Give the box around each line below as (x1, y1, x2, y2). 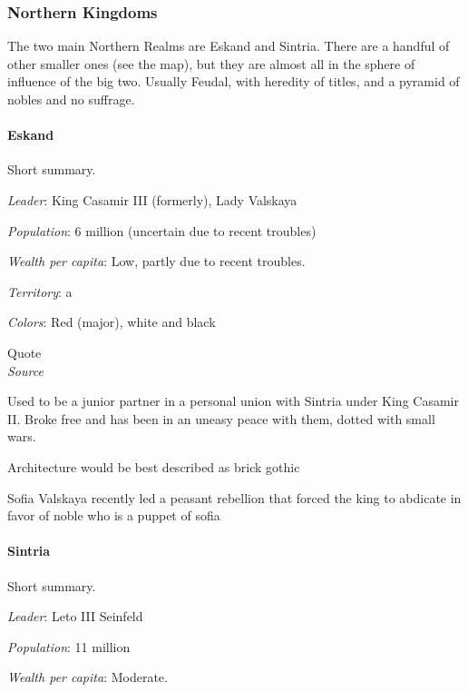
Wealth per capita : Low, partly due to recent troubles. (7, 252, 306, 271)
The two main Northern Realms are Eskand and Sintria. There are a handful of (7, 36, 450, 55)
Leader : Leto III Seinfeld (7, 607, 143, 626)
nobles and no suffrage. (7, 90, 135, 108)
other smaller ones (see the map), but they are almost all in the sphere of (7, 54, 415, 73)
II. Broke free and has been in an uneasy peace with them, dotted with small (7, 409, 435, 428)
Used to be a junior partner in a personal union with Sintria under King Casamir (7, 391, 459, 410)
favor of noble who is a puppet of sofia (7, 506, 220, 525)
